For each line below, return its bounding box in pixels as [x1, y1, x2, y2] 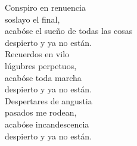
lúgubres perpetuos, [5, 59, 77, 72]
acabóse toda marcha [5, 71, 82, 83]
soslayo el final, [5, 13, 60, 25]
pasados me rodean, [5, 106, 77, 119]
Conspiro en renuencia [5, 1, 86, 13]
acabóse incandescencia [5, 117, 89, 130]
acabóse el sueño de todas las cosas [5, 24, 133, 37]
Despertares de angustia [5, 94, 92, 107]
